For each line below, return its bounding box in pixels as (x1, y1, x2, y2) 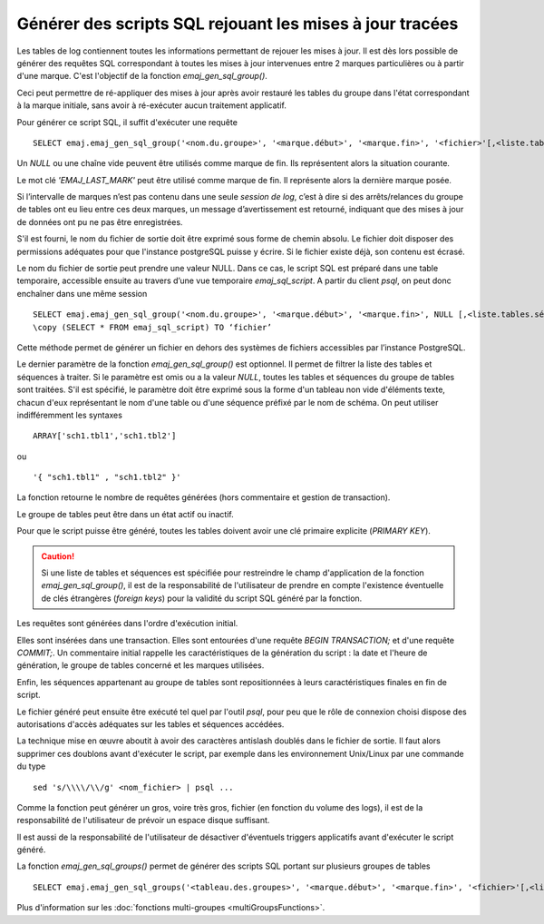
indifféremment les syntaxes (16, 409, 122, 420)
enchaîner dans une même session (16, 288, 148, 299)
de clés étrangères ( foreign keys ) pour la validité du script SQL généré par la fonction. (41, 593, 363, 604)
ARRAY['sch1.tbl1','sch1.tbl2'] (33, 431, 177, 441)
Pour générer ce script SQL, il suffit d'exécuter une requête (16, 116, 238, 127)
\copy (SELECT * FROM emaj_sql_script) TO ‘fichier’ (33, 322, 272, 332)
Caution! (41, 550, 75, 562)
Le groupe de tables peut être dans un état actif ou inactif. (16, 508, 235, 519)
